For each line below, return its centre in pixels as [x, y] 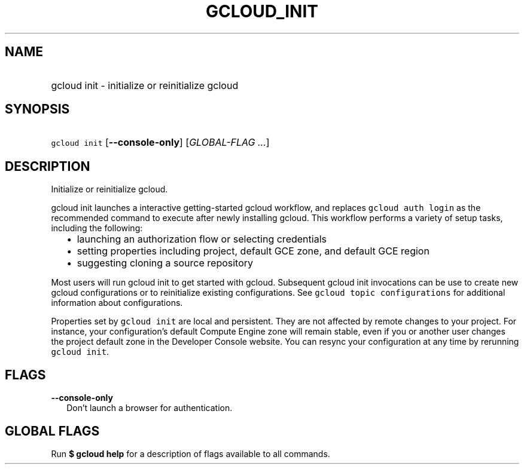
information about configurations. [117, 303]
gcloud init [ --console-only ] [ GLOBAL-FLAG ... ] [160, 142]
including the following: [97, 228]
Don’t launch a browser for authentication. [150, 408]
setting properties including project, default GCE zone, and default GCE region [253, 251]
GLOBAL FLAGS [52, 431]
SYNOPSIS [37, 109]
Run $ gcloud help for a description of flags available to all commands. [191, 453]
